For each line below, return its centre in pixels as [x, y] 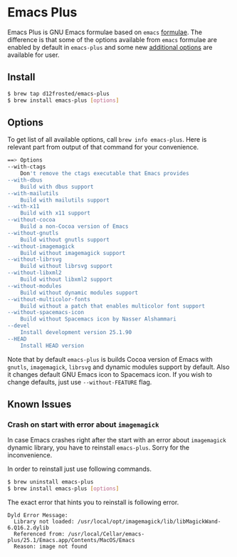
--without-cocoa [31, 220]
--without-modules [35, 286]
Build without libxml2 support [67, 280]
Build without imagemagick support [73, 253]
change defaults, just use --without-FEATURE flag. [80, 382]
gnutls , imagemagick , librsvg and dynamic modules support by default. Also [118, 367]
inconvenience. [30, 455]
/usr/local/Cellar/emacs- [106, 534]
